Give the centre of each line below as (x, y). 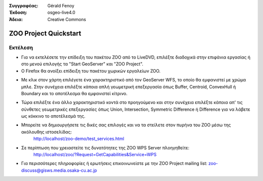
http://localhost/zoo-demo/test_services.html (79, 139)
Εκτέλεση (21, 47)
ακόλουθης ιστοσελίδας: (47, 132)
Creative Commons (67, 19)
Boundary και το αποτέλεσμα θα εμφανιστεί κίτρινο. (74, 93)
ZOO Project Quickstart (45, 33)
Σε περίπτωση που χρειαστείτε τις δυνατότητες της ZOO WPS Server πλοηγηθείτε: (105, 148)
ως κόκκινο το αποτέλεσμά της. (53, 116)
